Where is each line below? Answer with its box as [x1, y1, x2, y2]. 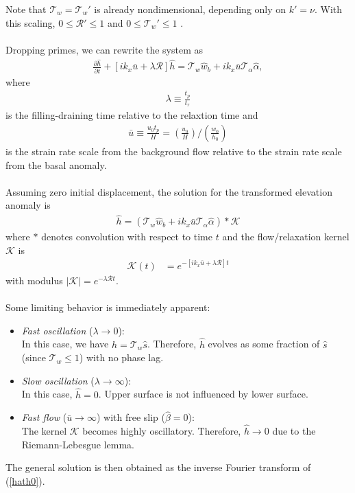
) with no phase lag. [79, 350, 164, 365]
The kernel [21, 424, 67, 438]
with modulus [5, 273, 63, 287]
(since [21, 350, 46, 365]
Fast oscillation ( [21, 323, 93, 337]
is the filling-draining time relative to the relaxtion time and [5, 108, 258, 122]
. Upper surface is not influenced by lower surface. [98, 387, 308, 401]
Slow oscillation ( [21, 373, 95, 387]
